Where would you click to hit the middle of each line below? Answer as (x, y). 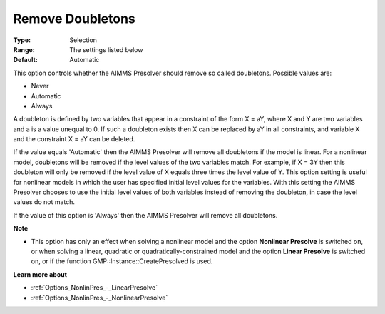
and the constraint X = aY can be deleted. (74, 139)
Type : (22, 40)
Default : (26, 60)
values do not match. (44, 202)
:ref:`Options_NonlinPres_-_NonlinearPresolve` (99, 298)
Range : (24, 49)
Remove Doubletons (74, 19)
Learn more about (40, 274)
